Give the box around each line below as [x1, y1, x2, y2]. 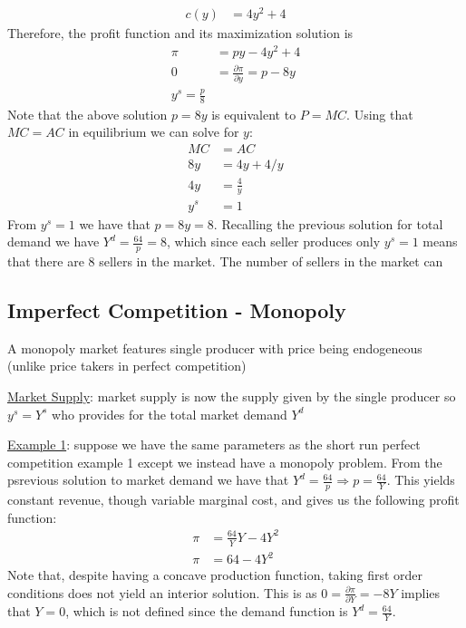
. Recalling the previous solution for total [213, 214, 443, 233]
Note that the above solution [7, 104, 168, 123]
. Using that [346, 104, 413, 123]
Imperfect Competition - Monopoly [7, 295, 346, 324]
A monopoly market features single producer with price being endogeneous [7, 338, 422, 357]
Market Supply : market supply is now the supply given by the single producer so [7, 386, 456, 405]
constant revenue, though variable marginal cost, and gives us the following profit [7, 490, 460, 509]
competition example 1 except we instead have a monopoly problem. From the [7, 452, 442, 471]
